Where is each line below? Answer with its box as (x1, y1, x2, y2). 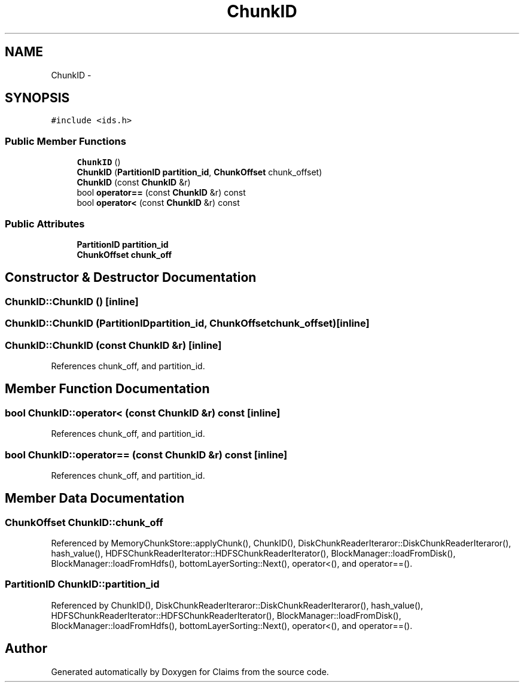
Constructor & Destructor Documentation (5, 270, 257, 285)
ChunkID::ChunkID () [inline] (5, 295, 139, 308)
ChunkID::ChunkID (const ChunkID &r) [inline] (5, 339, 222, 351)
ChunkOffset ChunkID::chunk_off (5, 516, 163, 528)
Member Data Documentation (5, 491, 185, 506)
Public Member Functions (5, 135, 126, 147)
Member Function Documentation (5, 381, 210, 397)
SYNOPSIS (5, 90, 70, 106)
